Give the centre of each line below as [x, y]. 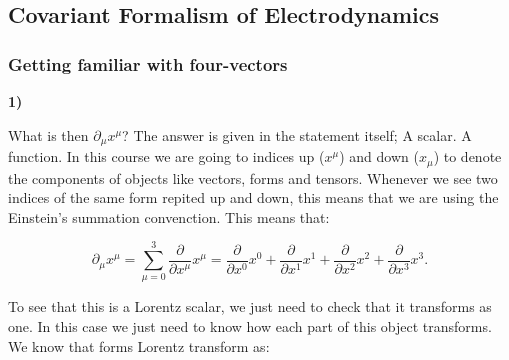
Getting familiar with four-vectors [148, 63]
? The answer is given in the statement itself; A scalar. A [297, 134]
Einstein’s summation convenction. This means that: [169, 216]
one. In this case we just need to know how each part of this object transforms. [250, 326]
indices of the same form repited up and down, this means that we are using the [253, 197]
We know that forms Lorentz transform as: [139, 345]
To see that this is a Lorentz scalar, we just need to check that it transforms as [250, 306]
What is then [48, 134]
